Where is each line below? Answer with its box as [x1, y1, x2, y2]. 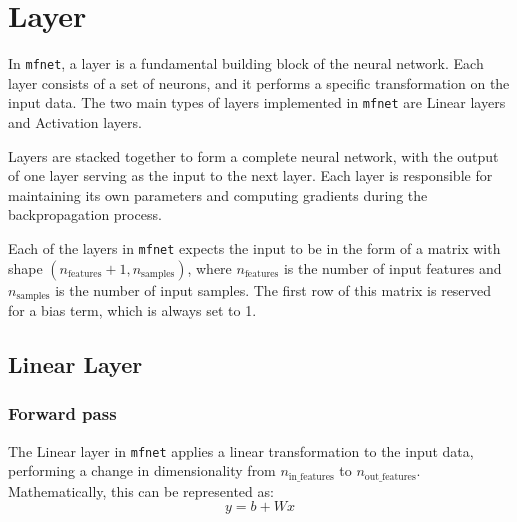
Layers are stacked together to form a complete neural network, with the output [8, 145, 499, 166]
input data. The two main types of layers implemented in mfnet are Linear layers [8, 92, 506, 113]
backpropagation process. [8, 204, 162, 225]
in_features [288, 471, 334, 482]
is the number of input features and [283, 257, 502, 278]
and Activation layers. [8, 112, 142, 133]
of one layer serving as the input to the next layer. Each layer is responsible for [8, 165, 493, 186]
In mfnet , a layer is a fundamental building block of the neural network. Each [8, 53, 484, 74]
